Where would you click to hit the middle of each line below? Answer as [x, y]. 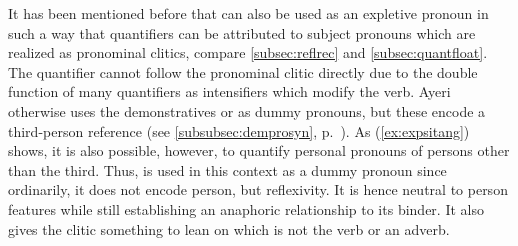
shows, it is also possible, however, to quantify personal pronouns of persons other [259, 150]
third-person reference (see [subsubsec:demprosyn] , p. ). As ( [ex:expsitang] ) [239, 130]
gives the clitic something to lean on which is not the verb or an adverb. [229, 228]
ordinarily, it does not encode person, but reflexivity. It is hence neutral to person [258, 189]
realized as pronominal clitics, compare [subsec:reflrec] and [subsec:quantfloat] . [248, 52]
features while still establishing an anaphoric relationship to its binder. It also [246, 208]
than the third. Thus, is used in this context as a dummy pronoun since [227, 169]
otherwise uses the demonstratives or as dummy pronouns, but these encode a [247, 110]
